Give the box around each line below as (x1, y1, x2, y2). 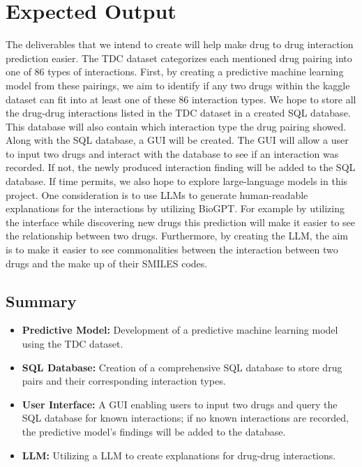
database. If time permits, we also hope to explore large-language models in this (6, 174, 348, 188)
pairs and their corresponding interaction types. (22, 373, 226, 388)
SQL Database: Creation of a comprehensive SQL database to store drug (22, 359, 342, 374)
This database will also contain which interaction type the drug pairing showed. (6, 119, 347, 133)
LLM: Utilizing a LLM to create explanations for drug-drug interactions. (22, 447, 336, 462)
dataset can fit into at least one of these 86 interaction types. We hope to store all (6, 91, 356, 106)
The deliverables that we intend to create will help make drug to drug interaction (6, 37, 354, 52)
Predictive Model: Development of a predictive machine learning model (22, 323, 338, 337)
